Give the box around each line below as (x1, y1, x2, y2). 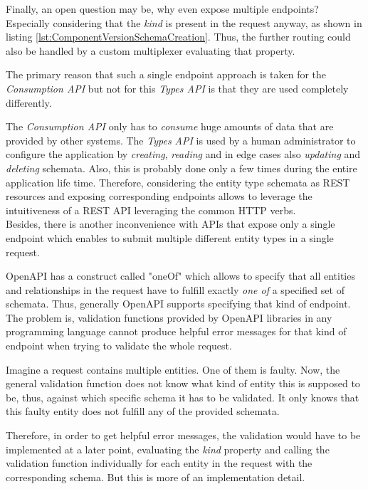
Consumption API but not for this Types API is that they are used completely (6, 80, 349, 95)
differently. (6, 95, 52, 110)
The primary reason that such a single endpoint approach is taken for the (6, 67, 327, 82)
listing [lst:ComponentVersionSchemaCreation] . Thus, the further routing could (6, 29, 351, 44)
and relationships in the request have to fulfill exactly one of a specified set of (6, 282, 345, 297)
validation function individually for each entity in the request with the (6, 456, 312, 470)
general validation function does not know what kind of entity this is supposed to (6, 376, 360, 391)
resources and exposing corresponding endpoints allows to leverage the (6, 189, 312, 204)
